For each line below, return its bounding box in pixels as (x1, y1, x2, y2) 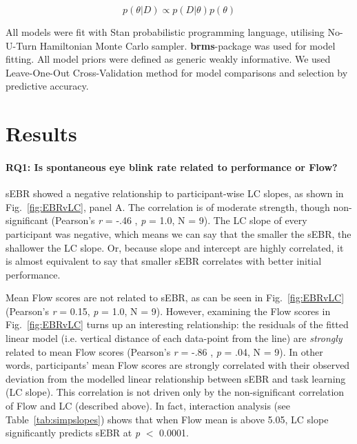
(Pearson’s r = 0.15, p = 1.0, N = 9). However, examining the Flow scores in (6, 303, 331, 318)
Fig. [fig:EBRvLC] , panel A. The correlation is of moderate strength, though (6, 199, 330, 214)
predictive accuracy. (6, 79, 89, 93)
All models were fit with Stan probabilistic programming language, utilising (6, 25, 325, 39)
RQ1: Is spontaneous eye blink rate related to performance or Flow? (6, 159, 338, 174)
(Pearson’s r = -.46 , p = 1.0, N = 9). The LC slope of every (51, 213, 307, 228)
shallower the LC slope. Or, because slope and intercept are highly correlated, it (6, 240, 344, 254)
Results (6, 119, 77, 148)
